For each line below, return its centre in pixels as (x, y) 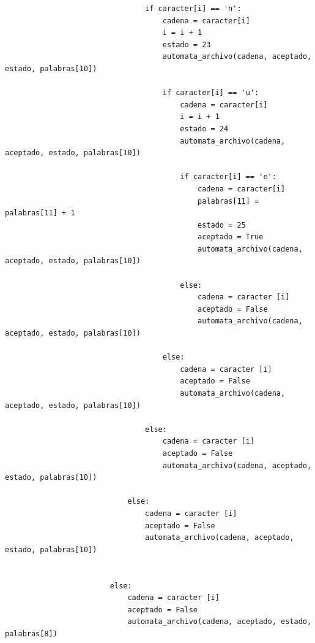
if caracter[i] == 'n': (193, 9)
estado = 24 (204, 129)
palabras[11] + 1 (40, 213)
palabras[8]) (31, 633)
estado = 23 (187, 44)
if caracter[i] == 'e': (228, 177)
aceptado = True (231, 237)
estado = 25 (222, 225)
